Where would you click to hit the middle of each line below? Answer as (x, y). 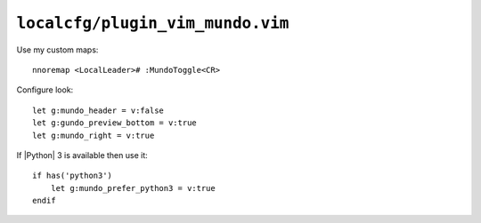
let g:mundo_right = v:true (94, 135)
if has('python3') (73, 176)
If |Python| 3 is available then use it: (82, 155)
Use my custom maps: (57, 50)
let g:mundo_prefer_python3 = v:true (133, 188)
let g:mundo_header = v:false (98, 110)
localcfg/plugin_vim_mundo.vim (153, 23)
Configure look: (45, 90)
